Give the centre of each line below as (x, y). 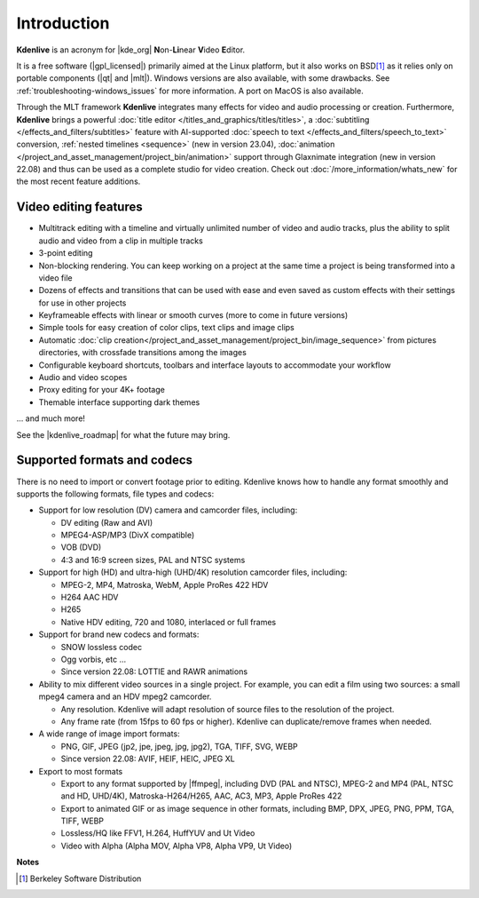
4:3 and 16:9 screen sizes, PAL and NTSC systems (153, 560)
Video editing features (79, 207)
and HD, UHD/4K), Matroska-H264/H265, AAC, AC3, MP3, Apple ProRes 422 (201, 796)
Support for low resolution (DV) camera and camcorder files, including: (168, 510)
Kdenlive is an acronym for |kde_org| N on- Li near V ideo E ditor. (131, 50)
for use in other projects (82, 303)
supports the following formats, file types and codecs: (115, 494)
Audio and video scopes (83, 377)
